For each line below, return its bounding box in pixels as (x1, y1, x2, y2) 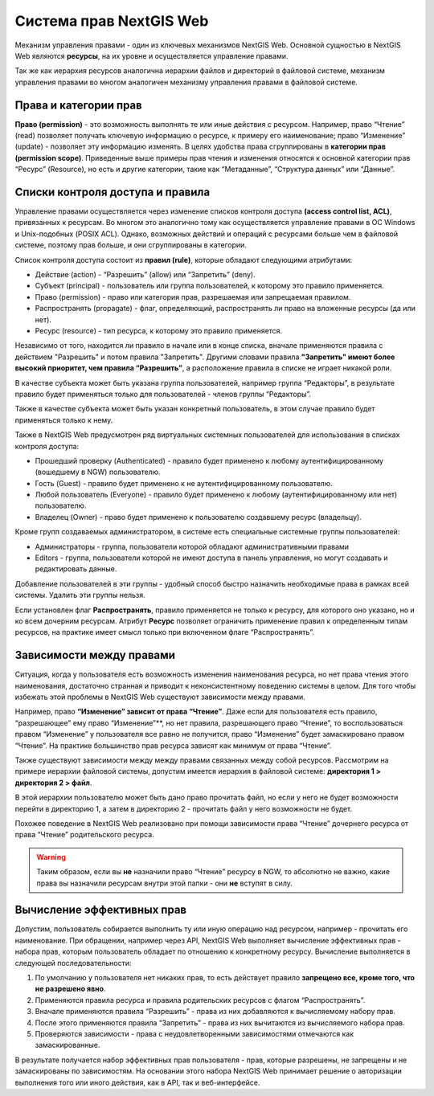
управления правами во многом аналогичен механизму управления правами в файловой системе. (14, 77, 358, 87)
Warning (36, 852, 66, 861)
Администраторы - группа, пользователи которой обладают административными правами (35, 542, 350, 551)
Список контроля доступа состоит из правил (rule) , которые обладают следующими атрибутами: (14, 255, 353, 264)
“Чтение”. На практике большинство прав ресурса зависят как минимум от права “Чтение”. (14, 740, 332, 750)
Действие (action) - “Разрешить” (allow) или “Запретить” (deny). (35, 270, 256, 280)
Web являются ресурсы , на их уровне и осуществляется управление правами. (14, 51, 289, 60)
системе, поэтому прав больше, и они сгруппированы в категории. (14, 240, 247, 250)
